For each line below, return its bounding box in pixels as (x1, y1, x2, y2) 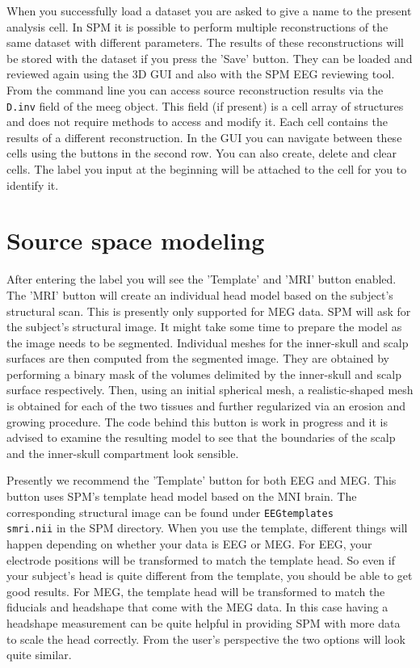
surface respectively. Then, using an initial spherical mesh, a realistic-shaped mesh (6, 381, 414, 398)
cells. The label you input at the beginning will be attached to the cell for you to (6, 161, 407, 177)
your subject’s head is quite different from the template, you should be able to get (6, 567, 413, 584)
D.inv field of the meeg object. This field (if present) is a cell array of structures (6, 97, 404, 114)
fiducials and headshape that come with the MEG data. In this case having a (6, 599, 388, 615)
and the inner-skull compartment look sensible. (6, 444, 239, 461)
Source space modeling (6, 224, 265, 257)
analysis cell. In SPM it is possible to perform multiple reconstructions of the (6, 18, 388, 35)
